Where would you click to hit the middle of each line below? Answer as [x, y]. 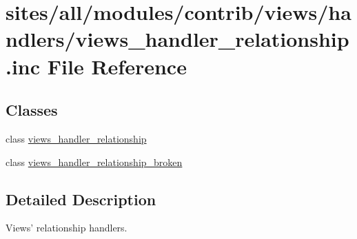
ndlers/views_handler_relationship [177, 39]
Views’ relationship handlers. [67, 228]
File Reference [117, 66]
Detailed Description [81, 199]
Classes [32, 110]
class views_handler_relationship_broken [94, 162]
